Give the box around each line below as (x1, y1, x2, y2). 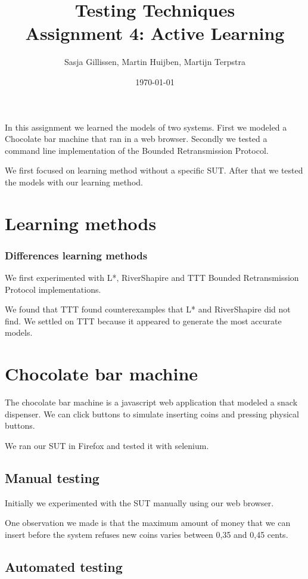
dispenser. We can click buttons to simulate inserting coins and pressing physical (5, 407, 299, 420)
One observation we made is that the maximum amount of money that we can (5, 516, 291, 529)
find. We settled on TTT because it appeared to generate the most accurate (5, 314, 282, 327)
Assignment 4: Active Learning (25, 21, 285, 45)
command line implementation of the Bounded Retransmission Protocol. (5, 144, 269, 156)
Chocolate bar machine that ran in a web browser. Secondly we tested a (5, 132, 267, 145)
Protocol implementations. (5, 283, 101, 295)
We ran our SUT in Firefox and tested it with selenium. (5, 439, 209, 451)
